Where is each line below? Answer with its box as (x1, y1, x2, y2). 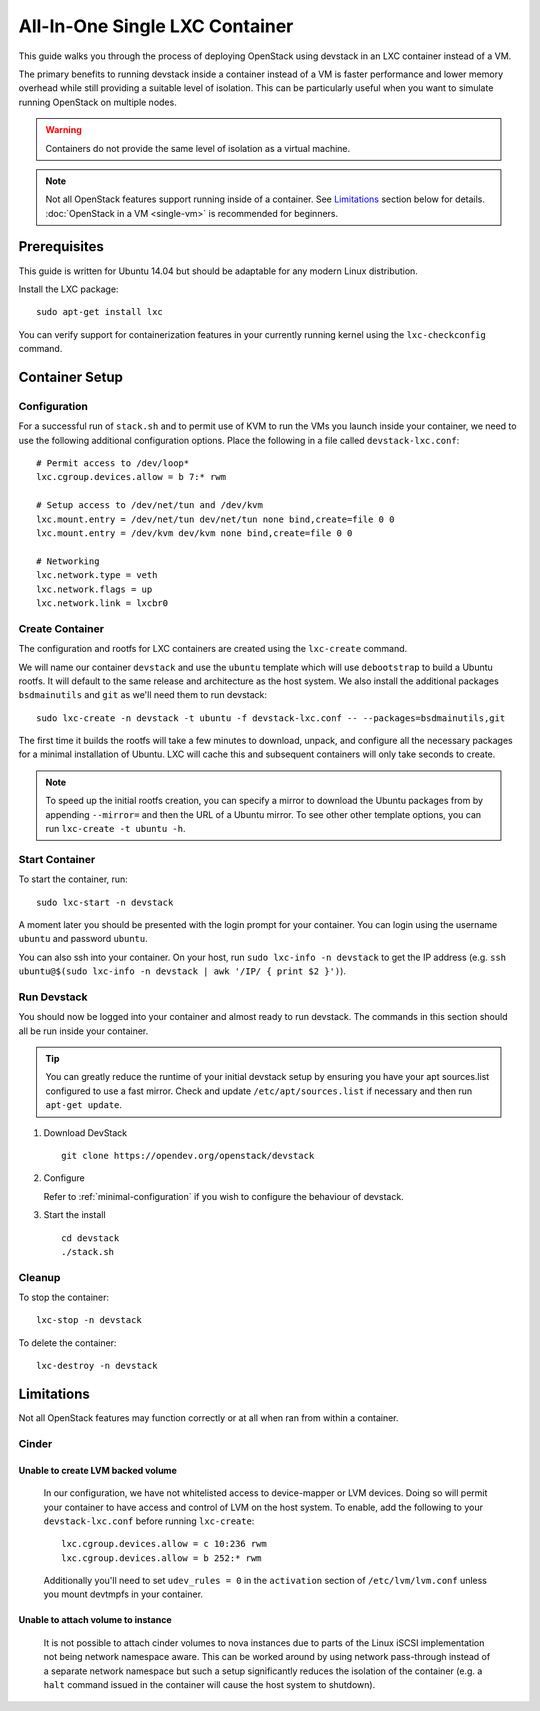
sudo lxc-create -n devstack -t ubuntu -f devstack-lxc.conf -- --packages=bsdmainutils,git (36, 712, 506, 724)
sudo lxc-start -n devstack (36, 896, 174, 908)
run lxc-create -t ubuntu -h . (45, 823, 186, 835)
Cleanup (18, 1270, 61, 1284)
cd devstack (61, 1232, 120, 1244)
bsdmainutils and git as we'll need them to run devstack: (18, 689, 268, 701)
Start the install (43, 1209, 106, 1221)
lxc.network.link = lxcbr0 (36, 597, 169, 609)
